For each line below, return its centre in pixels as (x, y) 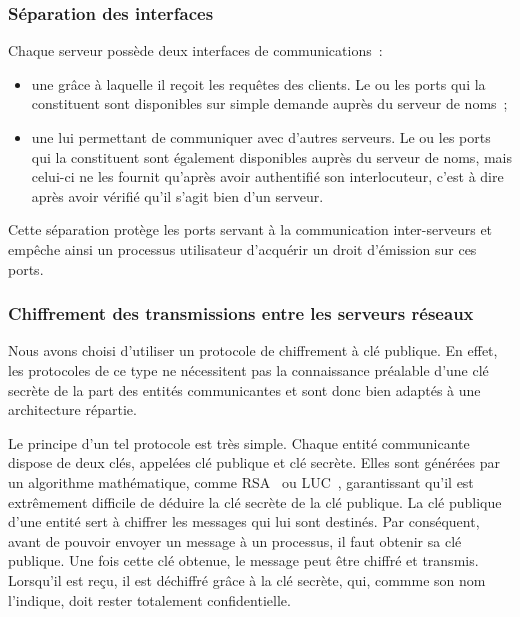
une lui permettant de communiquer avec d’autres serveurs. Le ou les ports (261, 137)
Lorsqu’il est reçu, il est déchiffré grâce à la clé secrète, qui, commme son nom (247, 579)
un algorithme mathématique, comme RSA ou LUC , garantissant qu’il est (241, 481)
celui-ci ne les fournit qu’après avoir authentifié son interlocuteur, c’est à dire (267, 176)
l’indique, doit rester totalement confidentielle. (149, 599)
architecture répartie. (72, 409)
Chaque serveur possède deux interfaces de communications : (195, 50)
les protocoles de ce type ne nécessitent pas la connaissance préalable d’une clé (248, 369)
